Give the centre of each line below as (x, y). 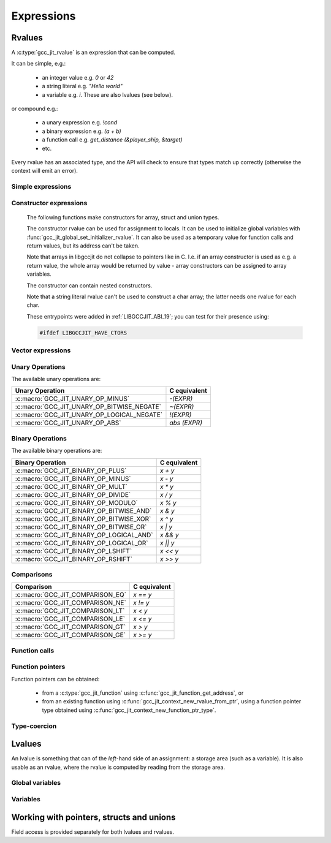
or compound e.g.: (35, 109)
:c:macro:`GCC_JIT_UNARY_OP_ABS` (68, 423)
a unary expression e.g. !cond (80, 123)
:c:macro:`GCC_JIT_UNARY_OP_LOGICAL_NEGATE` (89, 415)
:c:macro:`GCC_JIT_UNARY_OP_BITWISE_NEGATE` (88, 407)
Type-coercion (34, 726)
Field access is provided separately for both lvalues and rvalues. (93, 832)
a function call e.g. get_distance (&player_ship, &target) (112, 140)
